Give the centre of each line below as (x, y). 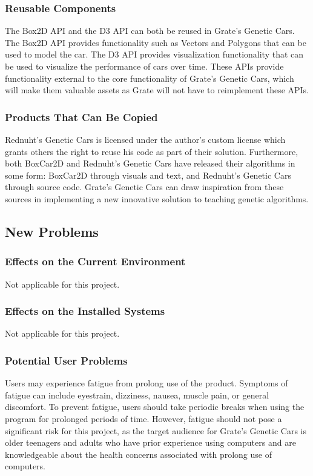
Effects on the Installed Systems (85, 311)
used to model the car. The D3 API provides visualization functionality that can (154, 54)
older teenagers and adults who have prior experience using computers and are (150, 442)
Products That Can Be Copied (81, 117)
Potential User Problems (66, 360)
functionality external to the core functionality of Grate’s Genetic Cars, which (150, 78)
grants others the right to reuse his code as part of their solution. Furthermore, (152, 151)
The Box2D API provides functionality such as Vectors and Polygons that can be (156, 42)
